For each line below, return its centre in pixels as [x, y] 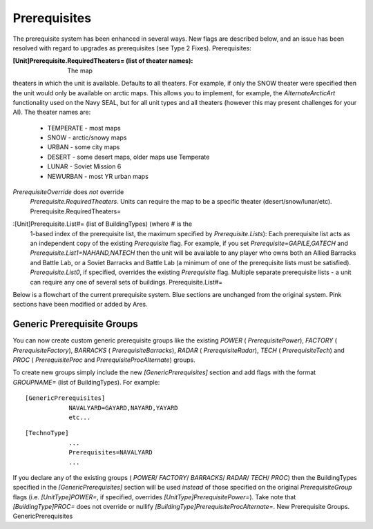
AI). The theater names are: [52, 112]
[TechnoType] [47, 433]
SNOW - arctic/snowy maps [87, 137]
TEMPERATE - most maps [84, 128]
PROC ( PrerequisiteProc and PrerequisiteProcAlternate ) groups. [104, 360]
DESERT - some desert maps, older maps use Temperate [128, 157]
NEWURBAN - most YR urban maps [98, 176]
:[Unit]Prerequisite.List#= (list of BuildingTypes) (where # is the [103, 224]
